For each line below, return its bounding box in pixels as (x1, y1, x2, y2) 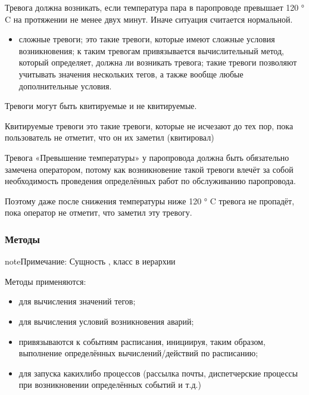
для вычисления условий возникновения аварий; (18, 315, 194, 327)
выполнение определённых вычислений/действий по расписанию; (18, 347, 258, 359)
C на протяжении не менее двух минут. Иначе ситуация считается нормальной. (5, 13, 293, 25)
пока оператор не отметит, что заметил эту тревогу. (5, 206, 192, 219)
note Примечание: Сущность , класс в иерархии (5, 255, 176, 268)
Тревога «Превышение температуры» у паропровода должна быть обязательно (5, 151, 289, 163)
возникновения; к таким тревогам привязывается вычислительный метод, (18, 44, 284, 57)
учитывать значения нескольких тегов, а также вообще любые (18, 67, 244, 80)
